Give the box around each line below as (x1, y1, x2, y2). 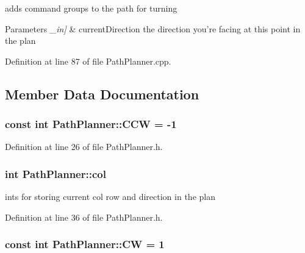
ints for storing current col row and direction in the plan (5, 190, 215, 203)
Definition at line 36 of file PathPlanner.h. (5, 210, 163, 223)
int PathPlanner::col (5, 166, 106, 181)
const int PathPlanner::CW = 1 (5, 237, 165, 252)
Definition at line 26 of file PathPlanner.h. (5, 140, 163, 153)
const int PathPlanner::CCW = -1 (5, 116, 177, 132)
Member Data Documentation (5, 84, 199, 103)
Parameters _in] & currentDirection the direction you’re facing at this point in (5, 22, 301, 35)
